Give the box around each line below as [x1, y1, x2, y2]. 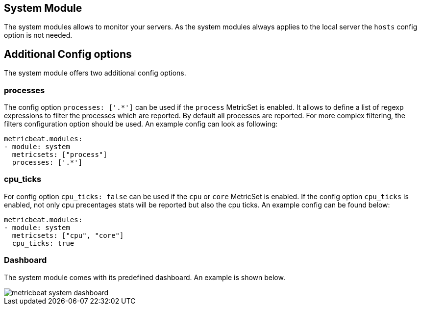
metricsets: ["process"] [12, 151, 107, 159]
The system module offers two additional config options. [4, 69, 186, 77]
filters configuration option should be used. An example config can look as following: [4, 120, 278, 129]
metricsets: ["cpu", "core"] [12, 231, 124, 239]
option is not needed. [4, 31, 73, 40]
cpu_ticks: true [12, 239, 74, 247]
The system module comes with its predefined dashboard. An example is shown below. [4, 273, 285, 282]
